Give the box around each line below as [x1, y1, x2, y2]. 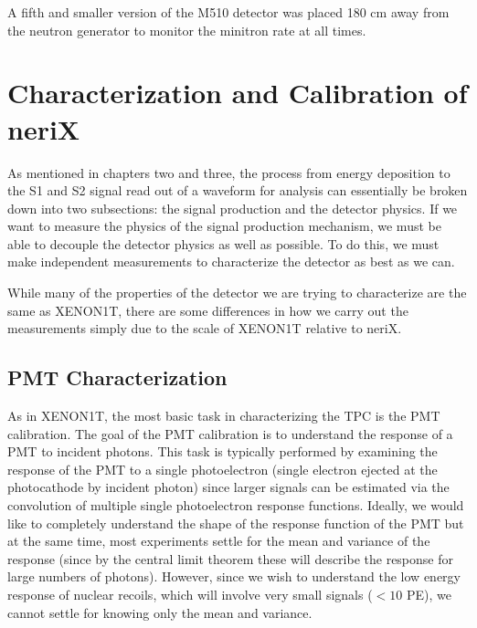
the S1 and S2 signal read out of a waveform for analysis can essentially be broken [7, 181, 468, 200]
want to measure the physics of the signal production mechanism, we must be [7, 216, 441, 235]
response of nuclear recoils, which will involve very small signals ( [7, 584, 373, 603]
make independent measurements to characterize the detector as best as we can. [7, 252, 455, 271]
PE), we [406, 584, 451, 603]
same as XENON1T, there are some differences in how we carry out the [7, 300, 408, 319]
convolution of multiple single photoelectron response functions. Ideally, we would [7, 496, 464, 515]
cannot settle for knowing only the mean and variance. [7, 602, 313, 622]
